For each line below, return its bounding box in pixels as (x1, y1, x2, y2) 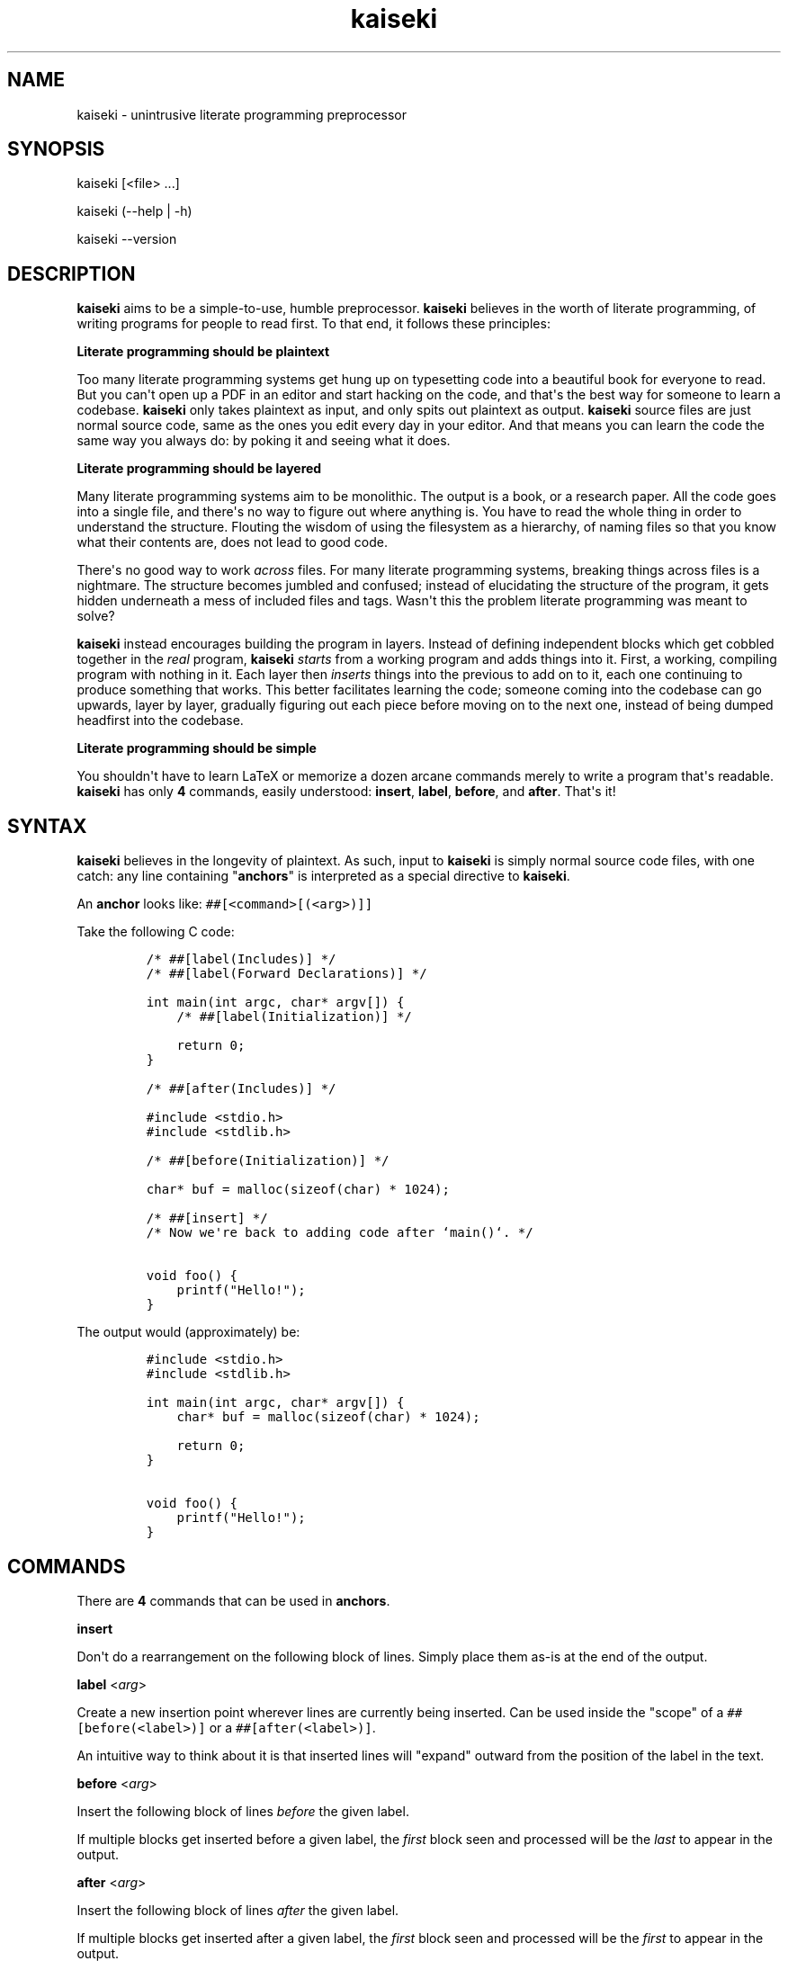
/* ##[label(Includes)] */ (146, 952, 336, 967)
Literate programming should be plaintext (76, 344, 330, 360)
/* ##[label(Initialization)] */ (176, 1009, 412, 1025)
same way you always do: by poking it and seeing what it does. (76, 433, 451, 449)
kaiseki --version (76, 231, 177, 247)
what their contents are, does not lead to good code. (76, 534, 388, 551)
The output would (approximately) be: (76, 1324, 300, 1340)
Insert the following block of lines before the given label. (76, 1803, 409, 1819)
